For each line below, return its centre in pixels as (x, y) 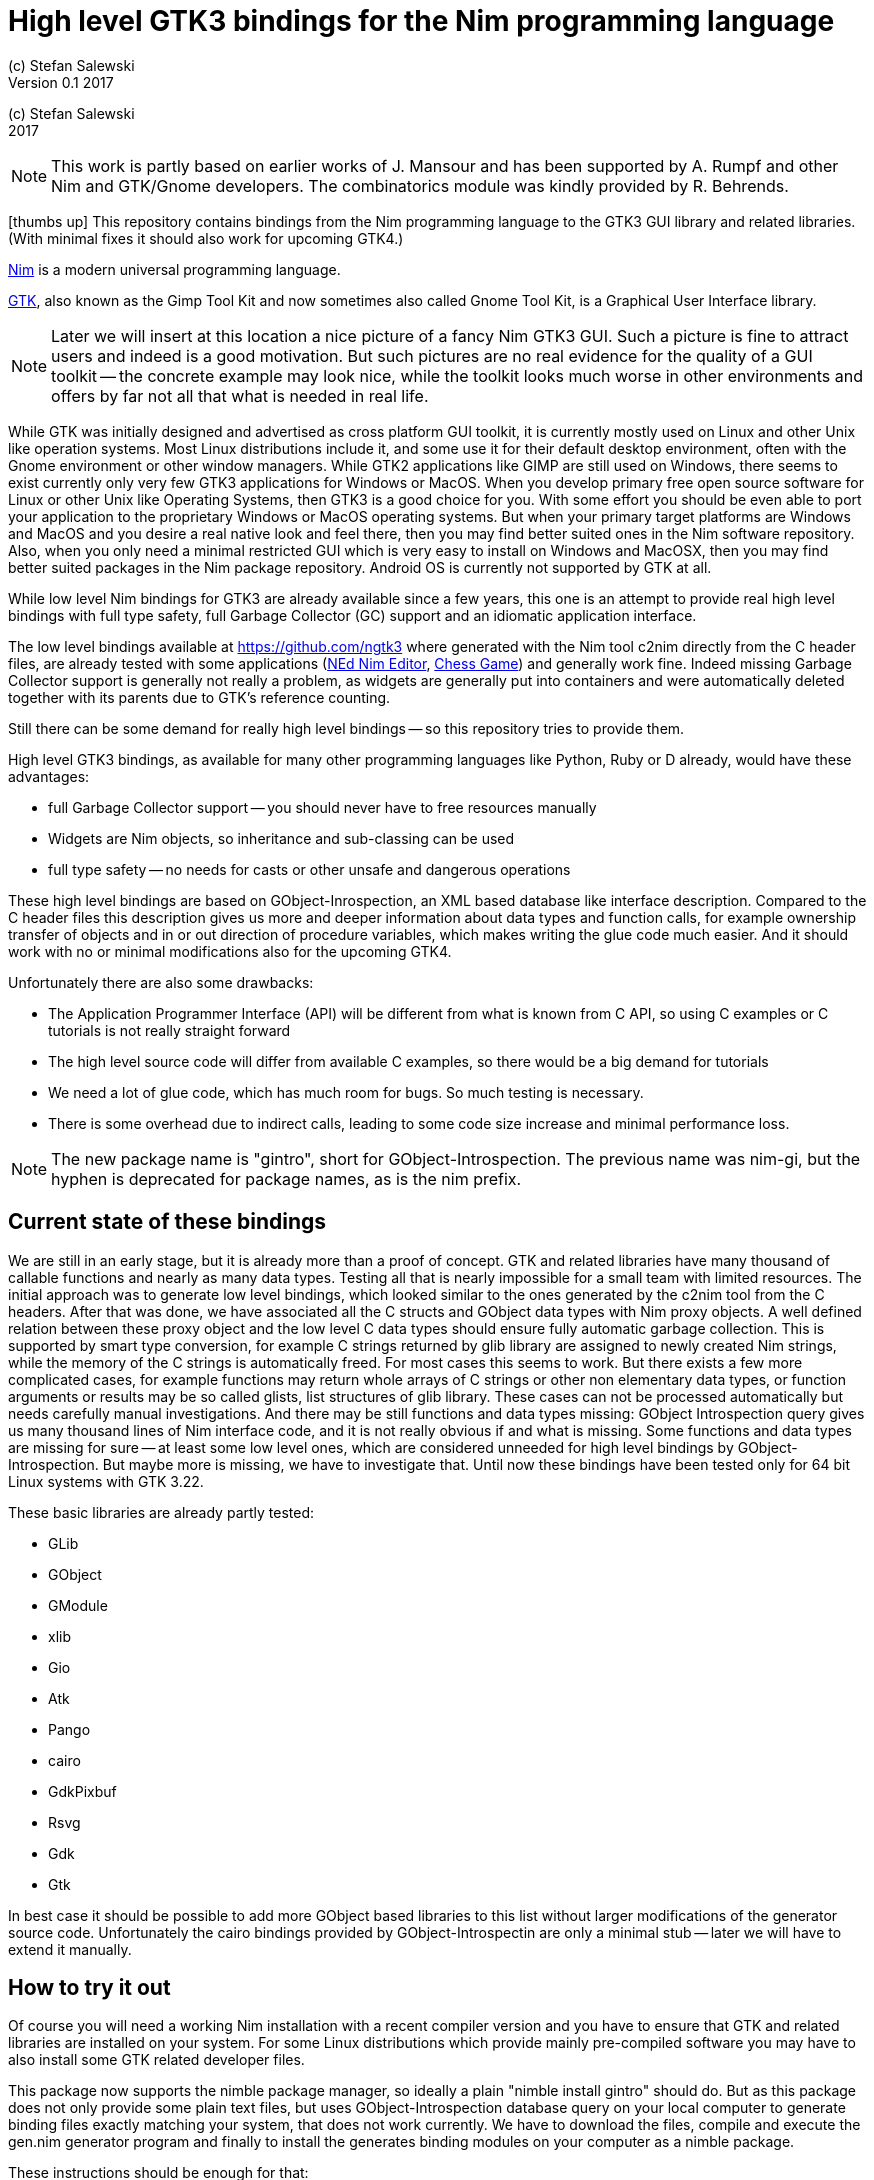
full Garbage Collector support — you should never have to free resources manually (322, 807)
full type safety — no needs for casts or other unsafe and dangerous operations (309, 869)
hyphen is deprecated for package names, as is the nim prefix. (286, 1178)
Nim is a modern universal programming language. (174, 269)
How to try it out (89, 1988)
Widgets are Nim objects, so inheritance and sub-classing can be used (281, 838)
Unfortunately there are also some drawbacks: (161, 982)
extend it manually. (70, 1949)
